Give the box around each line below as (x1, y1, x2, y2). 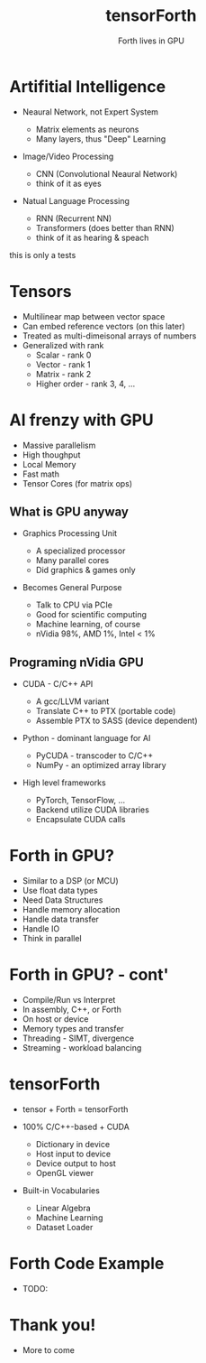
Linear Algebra (35, 1202, 92, 1213)
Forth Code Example (9, 1254, 165, 1274)
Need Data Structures (22, 895, 103, 905)
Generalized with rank (22, 339, 104, 350)
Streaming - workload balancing (22, 1043, 142, 1053)
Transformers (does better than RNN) (35, 222, 175, 233)
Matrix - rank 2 (35, 368, 92, 379)
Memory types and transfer (22, 1024, 124, 1034)
